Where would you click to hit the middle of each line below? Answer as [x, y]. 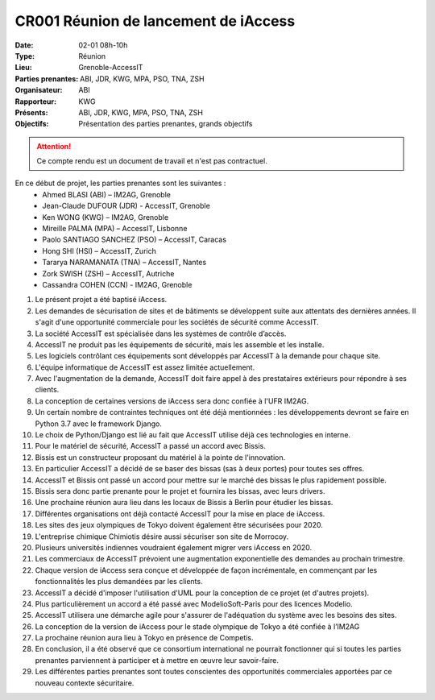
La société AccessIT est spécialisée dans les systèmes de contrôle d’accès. [161, 333]
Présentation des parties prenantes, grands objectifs [166, 124]
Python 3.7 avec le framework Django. [99, 424]
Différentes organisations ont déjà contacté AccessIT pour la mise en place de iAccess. [180, 514]
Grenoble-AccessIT [111, 68]
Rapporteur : [35, 101]
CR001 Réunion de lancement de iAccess [155, 21]
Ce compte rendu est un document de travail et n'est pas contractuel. [152, 161]
